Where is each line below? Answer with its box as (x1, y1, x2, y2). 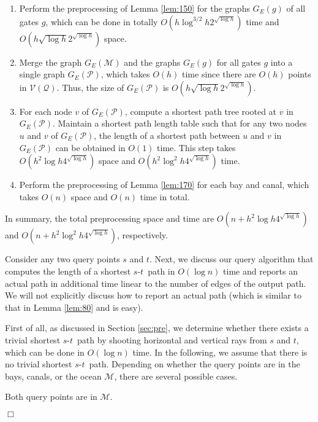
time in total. (140, 190, 190, 203)
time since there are (182, 68, 256, 80)
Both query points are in (5, 390, 97, 403)
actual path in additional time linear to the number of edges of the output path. (5, 276, 306, 289)
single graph (19, 68, 65, 80)
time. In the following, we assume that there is (132, 345, 308, 358)
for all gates (216, 55, 261, 68)
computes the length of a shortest (5, 264, 131, 277)
